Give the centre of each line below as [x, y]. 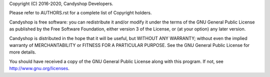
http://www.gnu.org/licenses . [39, 68]
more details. [23, 52]
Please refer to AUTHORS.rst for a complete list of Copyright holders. [80, 13]
